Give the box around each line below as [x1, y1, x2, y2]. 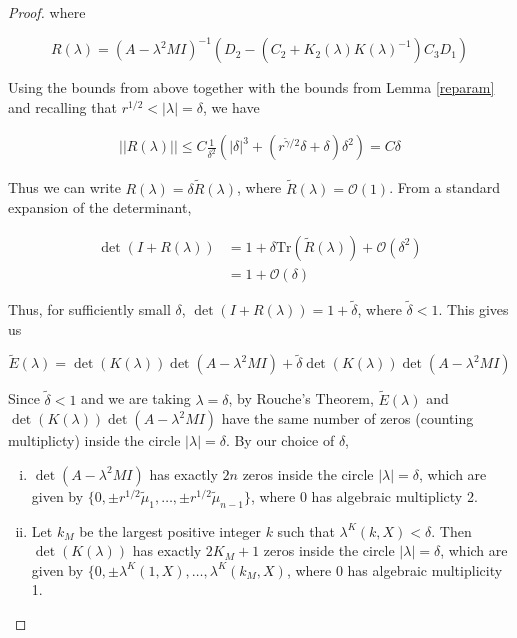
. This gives [438, 299, 509, 319]
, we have [202, 96, 260, 117]
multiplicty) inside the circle [8, 430, 181, 451]
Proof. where [8, 2, 86, 22]
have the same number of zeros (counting [221, 408, 474, 429]
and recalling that [8, 96, 117, 117]
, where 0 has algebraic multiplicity [286, 559, 503, 580]
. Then [431, 520, 472, 541]
